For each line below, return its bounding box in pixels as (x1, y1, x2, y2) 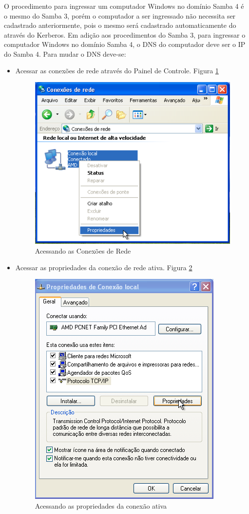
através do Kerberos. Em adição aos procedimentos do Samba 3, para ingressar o (4, 29, 246, 40)
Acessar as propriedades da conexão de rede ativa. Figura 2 (15, 262, 192, 272)
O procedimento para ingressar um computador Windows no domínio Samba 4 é (4, 1, 244, 11)
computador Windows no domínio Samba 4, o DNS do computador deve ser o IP (4, 39, 246, 49)
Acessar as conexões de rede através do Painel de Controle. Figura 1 (15, 65, 219, 75)
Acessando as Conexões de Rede (35, 245, 131, 256)
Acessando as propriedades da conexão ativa (35, 500, 167, 511)
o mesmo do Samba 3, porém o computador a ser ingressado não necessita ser (4, 10, 236, 21)
